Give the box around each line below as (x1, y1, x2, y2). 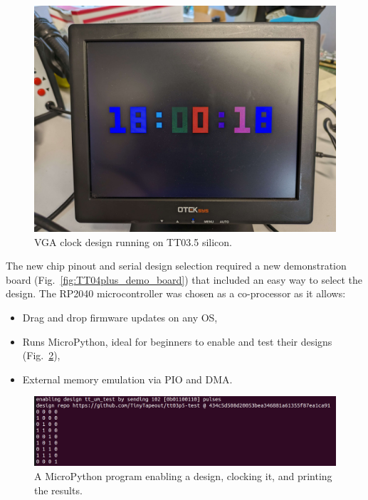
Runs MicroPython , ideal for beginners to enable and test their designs (22, 334, 332, 349)
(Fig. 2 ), (22, 348, 61, 363)
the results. (34, 482, 83, 497)
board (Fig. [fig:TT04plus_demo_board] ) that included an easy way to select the (6, 272, 363, 287)
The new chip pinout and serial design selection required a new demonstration (6, 258, 347, 273)
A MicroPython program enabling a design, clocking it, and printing (34, 469, 332, 484)
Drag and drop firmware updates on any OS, (22, 309, 218, 324)
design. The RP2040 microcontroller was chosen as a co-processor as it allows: (6, 286, 346, 301)
